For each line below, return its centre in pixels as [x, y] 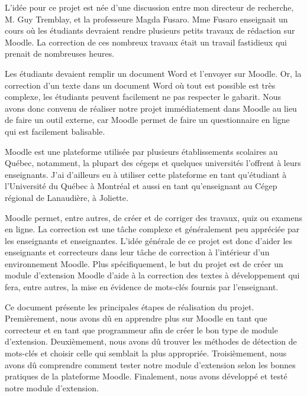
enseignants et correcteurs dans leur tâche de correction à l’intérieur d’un [137, 252]
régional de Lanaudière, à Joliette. [67, 197]
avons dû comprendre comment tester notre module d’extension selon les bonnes [150, 364]
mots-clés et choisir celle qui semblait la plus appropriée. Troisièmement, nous [146, 353]
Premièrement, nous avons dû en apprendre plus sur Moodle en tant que [136, 318]
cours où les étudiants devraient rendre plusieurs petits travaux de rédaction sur [150, 30]
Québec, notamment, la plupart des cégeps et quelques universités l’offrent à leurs [153, 163]
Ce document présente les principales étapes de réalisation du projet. [130, 306]
